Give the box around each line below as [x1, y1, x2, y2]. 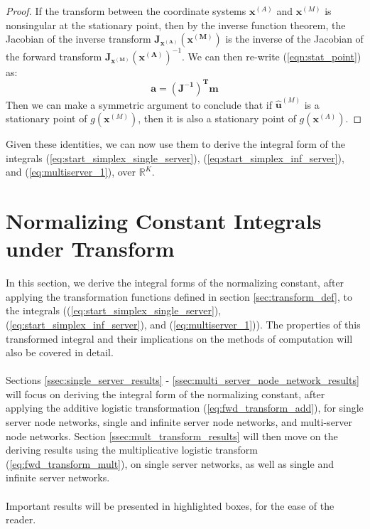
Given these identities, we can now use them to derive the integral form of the [6, 137, 345, 151]
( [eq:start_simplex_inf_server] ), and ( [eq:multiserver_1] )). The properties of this [6, 316, 361, 331]
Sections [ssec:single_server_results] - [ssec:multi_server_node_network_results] [6, 373, 359, 388]
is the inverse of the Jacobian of [225, 31, 364, 46]
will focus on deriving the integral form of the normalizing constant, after [6, 386, 325, 401]
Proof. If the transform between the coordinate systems [6, 4, 246, 18]
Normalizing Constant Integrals [6, 206, 322, 235]
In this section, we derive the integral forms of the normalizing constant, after [6, 275, 344, 290]
